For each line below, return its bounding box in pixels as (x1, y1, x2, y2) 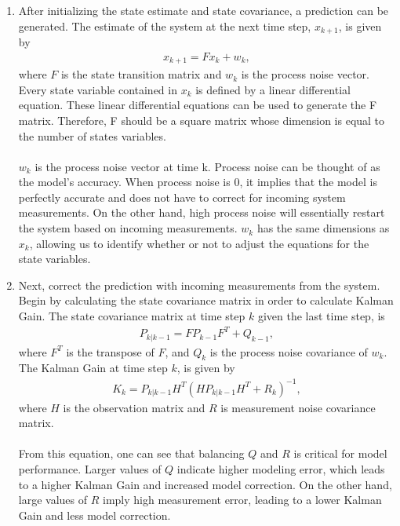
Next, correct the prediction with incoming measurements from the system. (18, 276, 380, 293)
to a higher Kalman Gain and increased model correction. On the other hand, (18, 476, 392, 492)
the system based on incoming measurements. (18, 220, 238, 236)
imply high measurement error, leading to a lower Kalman (102, 491, 382, 508)
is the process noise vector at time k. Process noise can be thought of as (35, 158, 380, 174)
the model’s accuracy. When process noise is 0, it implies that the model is (18, 174, 377, 190)
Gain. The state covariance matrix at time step (18, 308, 245, 324)
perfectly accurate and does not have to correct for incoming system (18, 188, 346, 205)
